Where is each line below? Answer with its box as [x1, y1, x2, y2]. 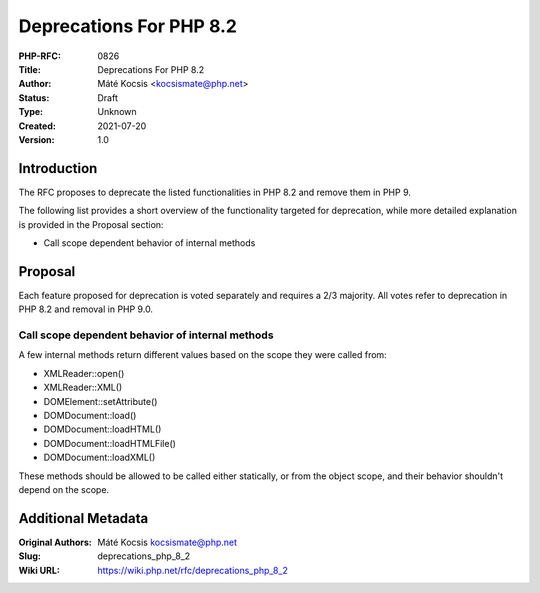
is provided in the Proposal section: [18, 218, 164, 230]
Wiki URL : [18, 564, 60, 576]
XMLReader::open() [43, 367, 125, 379]
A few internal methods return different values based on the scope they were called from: [18, 349, 387, 361]
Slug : [18, 550, 42, 562]
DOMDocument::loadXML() [43, 451, 156, 464]
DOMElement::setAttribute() [43, 395, 158, 407]
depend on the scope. [18, 483, 110, 495]
